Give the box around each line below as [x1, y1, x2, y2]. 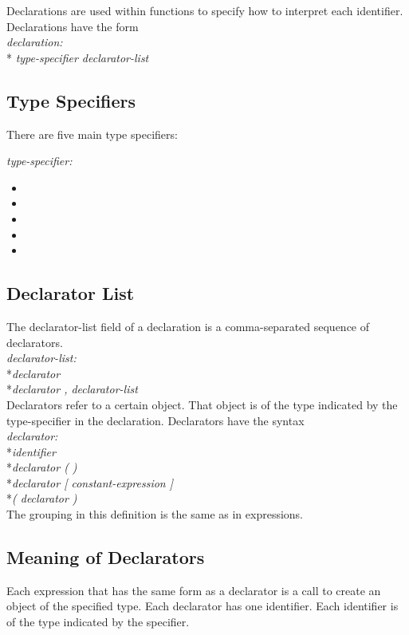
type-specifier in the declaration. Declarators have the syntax [6, 412, 305, 428]
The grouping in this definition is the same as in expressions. [6, 506, 304, 523]
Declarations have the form [6, 18, 139, 34]
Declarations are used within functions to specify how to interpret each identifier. [6, 2, 403, 18]
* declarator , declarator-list [6, 381, 138, 397]
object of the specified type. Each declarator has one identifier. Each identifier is [6, 598, 399, 614]
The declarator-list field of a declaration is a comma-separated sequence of [6, 317, 370, 334]
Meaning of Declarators [6, 545, 205, 570]
